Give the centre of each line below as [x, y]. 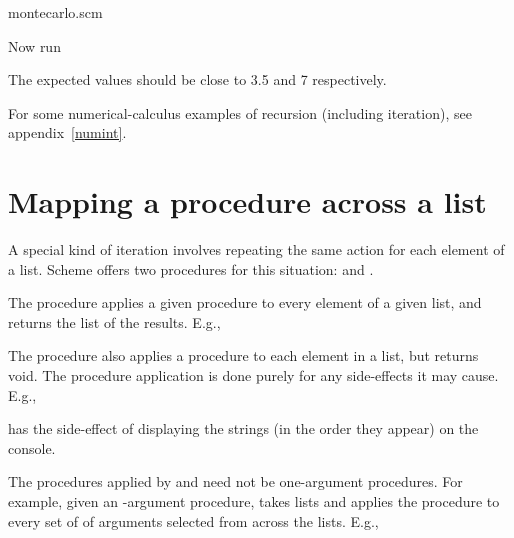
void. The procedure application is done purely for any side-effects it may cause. [253, 375]
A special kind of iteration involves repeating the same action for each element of [256, 249]
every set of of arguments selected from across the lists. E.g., [193, 520]
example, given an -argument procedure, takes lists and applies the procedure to [254, 501]
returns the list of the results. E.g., [114, 321]
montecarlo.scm [55, 12]
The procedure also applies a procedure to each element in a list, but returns [243, 355]
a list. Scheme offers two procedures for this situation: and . [191, 268]
